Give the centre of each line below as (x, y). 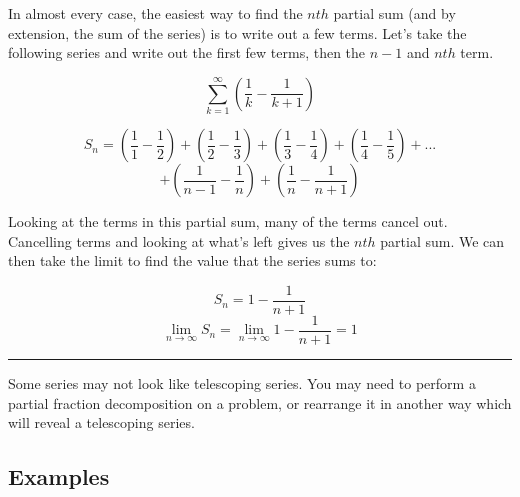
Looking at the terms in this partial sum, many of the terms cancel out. (228, 221)
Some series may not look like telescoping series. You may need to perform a (242, 383)
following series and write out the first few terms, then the (187, 52)
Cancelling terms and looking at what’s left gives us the (179, 240)
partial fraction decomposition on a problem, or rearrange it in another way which (260, 402)
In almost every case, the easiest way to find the (155, 13)
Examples (59, 476)
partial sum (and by (394, 13)
